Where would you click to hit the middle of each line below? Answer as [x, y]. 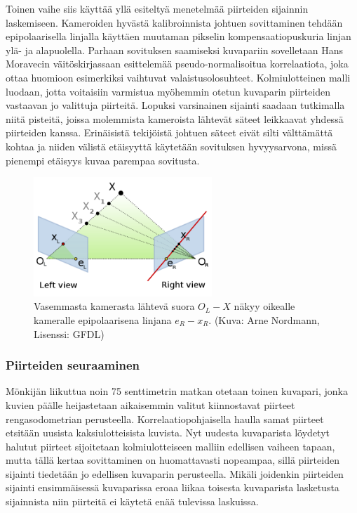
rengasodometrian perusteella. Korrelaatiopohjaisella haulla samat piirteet [165, 418]
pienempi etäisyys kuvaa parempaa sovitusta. [103, 160]
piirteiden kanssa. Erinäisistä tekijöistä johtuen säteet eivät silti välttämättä [169, 132]
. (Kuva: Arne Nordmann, [264, 319]
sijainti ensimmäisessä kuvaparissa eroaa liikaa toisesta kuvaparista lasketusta [173, 487]
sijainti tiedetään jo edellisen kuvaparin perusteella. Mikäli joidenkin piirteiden [175, 473]
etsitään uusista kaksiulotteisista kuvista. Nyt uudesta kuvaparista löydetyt [168, 433]
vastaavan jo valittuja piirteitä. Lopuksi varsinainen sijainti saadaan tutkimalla [175, 105]
